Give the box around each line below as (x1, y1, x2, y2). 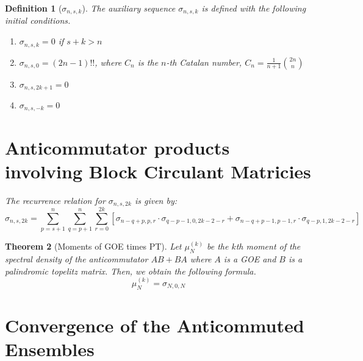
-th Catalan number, (166, 55, 242, 68)
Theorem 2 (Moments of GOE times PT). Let (5, 240, 182, 253)
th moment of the (235, 240, 301, 253)
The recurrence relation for (5, 194, 106, 206)
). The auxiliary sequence (82, 2, 176, 14)
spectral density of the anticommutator (5, 253, 148, 265)
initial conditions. (5, 14, 71, 27)
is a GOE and (223, 253, 276, 265)
